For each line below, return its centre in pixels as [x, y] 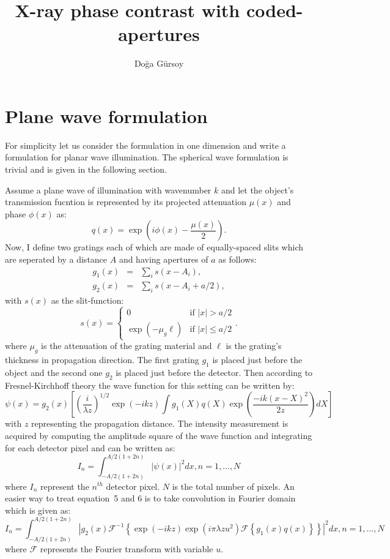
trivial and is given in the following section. [86, 169]
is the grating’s [254, 346]
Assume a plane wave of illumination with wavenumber [108, 189]
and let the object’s [257, 189]
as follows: [237, 259]
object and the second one [54, 372]
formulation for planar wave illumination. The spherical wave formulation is [147, 157]
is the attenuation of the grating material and [127, 346]
